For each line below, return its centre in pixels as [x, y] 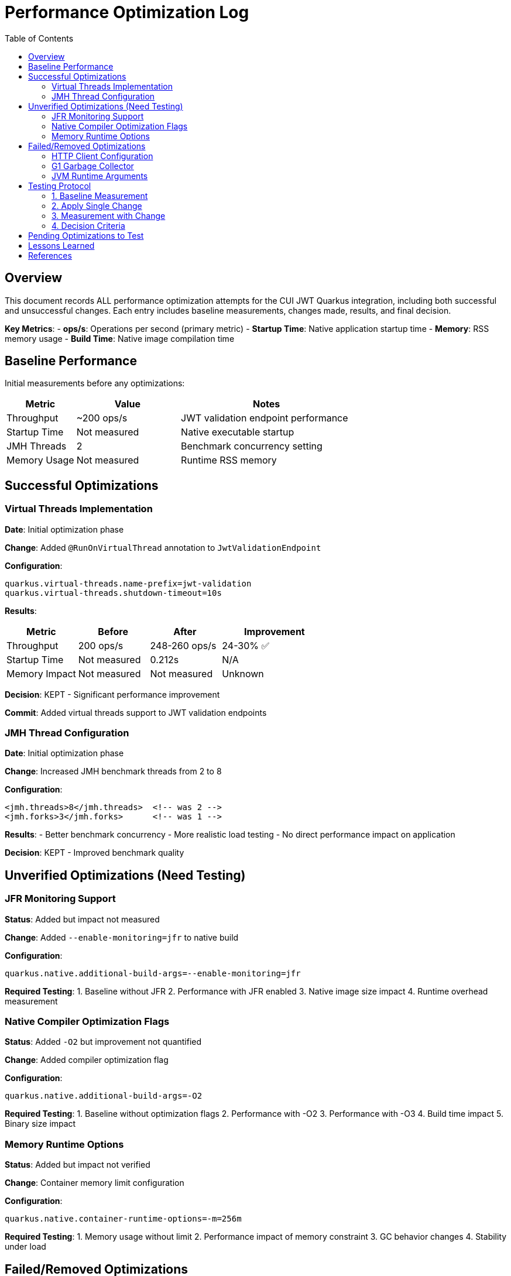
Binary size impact [40, 1124]
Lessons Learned [61, 245]
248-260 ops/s [183, 645]
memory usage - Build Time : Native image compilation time [120, 338]
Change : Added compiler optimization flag [87, 1060]
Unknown [243, 673]
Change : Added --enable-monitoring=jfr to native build [122, 937]
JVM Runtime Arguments [100, 176]
